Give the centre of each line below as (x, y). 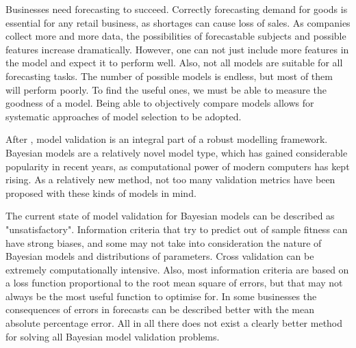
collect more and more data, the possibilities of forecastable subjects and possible (176, 36)
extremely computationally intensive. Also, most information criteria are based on (177, 269)
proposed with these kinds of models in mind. (101, 192)
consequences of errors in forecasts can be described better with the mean (160, 309)
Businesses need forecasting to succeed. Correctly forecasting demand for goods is (177, 9)
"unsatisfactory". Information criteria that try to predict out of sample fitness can (177, 229)
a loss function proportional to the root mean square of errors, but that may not (174, 283)
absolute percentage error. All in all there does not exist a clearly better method (174, 323)
